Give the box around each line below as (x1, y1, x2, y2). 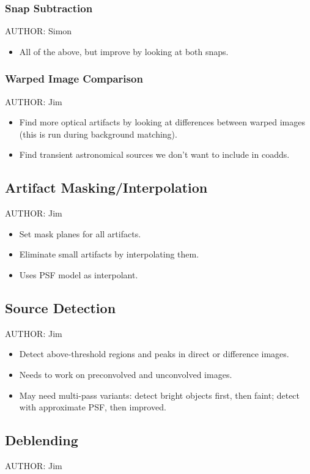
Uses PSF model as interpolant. (19, 268, 138, 281)
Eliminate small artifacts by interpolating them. (19, 248, 199, 261)
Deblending (5, 431, 78, 450)
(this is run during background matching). (19, 127, 177, 140)
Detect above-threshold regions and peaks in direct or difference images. (19, 347, 289, 360)
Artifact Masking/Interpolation (5, 178, 208, 197)
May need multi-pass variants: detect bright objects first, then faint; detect (19, 388, 300, 401)
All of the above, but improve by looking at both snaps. (19, 45, 229, 57)
